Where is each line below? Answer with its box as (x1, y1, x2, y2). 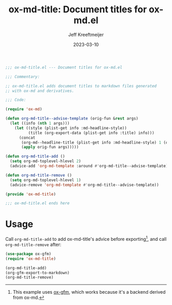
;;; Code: (5, 98, 27, 103)
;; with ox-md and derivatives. (5, 88, 74, 93)
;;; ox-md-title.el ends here (5, 201, 70, 206)
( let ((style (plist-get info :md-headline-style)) (14, 125, 127, 130)
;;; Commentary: (5, 74, 40, 79)
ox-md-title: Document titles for (8, 4, 147, 15)
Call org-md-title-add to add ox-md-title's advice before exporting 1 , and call (5, 235, 167, 242)
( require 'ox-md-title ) (5, 256, 56, 261)
